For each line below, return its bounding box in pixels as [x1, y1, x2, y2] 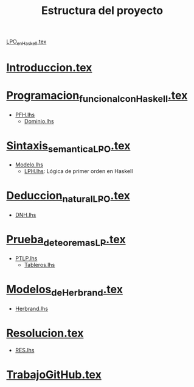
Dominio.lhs [24, 117, 54, 125]
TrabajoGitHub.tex [6, 367, 102, 382]
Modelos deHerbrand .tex [6, 283, 123, 299]
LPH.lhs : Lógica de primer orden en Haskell [24, 168, 133, 175]
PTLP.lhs [15, 255, 38, 262]
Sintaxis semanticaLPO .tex [6, 138, 131, 155]
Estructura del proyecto [41, 4, 164, 18]
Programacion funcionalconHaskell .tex [6, 89, 188, 104]
